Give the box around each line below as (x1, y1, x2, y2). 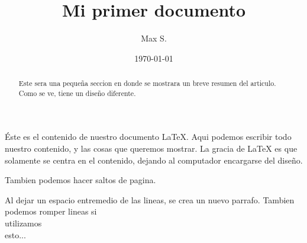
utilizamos (5, 216, 42, 229)
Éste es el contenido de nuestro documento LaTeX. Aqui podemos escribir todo (5, 130, 292, 143)
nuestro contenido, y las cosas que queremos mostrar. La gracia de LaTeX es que (5, 142, 298, 155)
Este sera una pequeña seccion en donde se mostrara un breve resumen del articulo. (18, 78, 276, 88)
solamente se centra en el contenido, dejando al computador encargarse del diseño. (5, 154, 303, 166)
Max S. (141, 32, 167, 44)
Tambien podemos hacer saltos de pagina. (5, 174, 156, 186)
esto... (5, 228, 26, 241)
